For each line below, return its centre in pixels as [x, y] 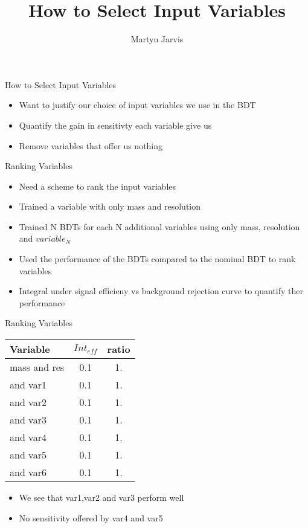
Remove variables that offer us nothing [91, 145]
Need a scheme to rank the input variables [98, 186]
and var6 [28, 472]
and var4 [28, 437]
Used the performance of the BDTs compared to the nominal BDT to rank [157, 259]
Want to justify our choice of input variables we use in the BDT [137, 105]
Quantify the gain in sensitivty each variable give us [115, 125]
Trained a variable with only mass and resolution [110, 206]
